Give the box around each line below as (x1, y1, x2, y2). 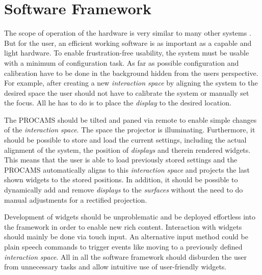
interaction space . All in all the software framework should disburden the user (4, 251, 247, 262)
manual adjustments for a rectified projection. (4, 194, 147, 205)
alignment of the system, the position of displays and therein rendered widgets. (4, 144, 251, 155)
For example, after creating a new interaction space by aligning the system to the (4, 77, 258, 88)
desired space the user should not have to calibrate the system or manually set (4, 87, 249, 98)
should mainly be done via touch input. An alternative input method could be (4, 231, 248, 242)
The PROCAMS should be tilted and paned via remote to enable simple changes (4, 114, 257, 125)
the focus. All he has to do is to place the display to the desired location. (4, 97, 231, 108)
